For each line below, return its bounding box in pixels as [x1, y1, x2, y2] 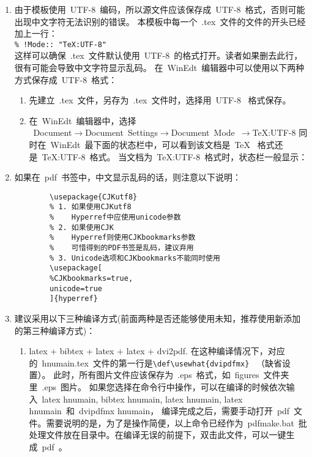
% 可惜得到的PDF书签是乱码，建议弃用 [50, 243, 194, 253]
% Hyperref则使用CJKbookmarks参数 [50, 233, 196, 242]
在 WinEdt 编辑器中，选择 [29, 114, 136, 127]
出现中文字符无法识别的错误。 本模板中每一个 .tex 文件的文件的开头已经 [14, 15, 306, 28]
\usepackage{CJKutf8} [50, 192, 138, 201]
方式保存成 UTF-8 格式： [14, 73, 117, 86]
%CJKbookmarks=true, [50, 274, 133, 283]
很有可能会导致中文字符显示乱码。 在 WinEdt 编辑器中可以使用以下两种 [14, 61, 305, 74]
